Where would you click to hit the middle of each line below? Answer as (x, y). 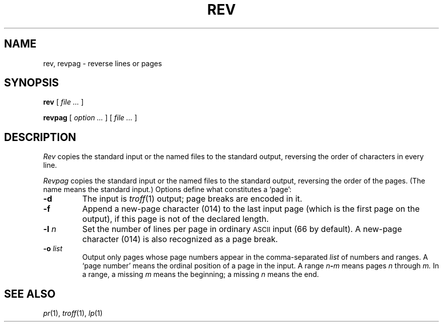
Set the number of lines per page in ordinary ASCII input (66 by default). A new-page (242, 229)
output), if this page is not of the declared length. (175, 219)
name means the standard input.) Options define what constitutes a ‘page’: (167, 190)
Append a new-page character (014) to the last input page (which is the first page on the (251, 209)
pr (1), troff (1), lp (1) (73, 313)
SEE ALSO (30, 294)
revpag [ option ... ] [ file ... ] (90, 118)
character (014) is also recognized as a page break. (180, 239)
